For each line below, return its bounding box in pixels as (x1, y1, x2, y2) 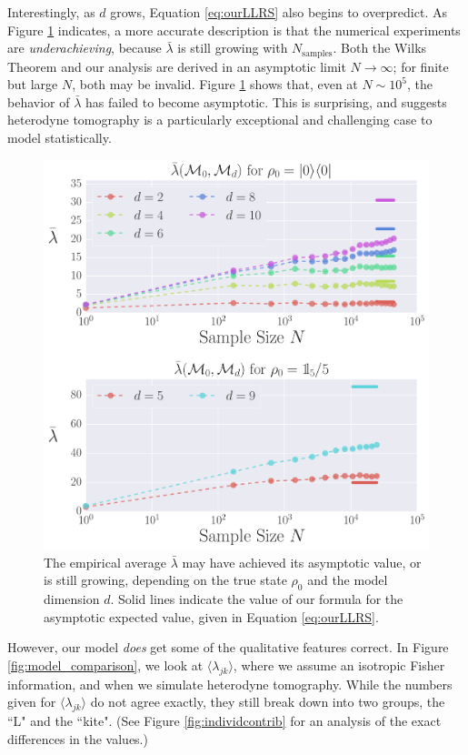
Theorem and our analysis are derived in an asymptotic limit (7, 56, 346, 75)
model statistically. (7, 128, 112, 147)
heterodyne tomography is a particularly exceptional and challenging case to (7, 110, 433, 129)
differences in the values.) (7, 729, 148, 748)
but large (7, 75, 58, 94)
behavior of (7, 92, 70, 111)
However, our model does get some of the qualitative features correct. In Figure (7, 638, 449, 657)
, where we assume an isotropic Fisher (233, 655, 445, 674)
